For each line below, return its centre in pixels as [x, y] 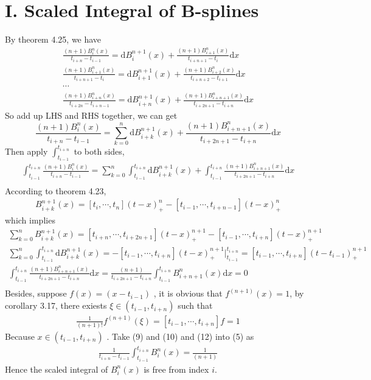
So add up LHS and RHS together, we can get [91, 115]
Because [20, 336]
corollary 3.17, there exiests [56, 305]
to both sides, [99, 151]
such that [195, 305]
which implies [30, 220]
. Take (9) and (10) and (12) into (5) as [180, 336]
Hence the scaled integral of [57, 369]
